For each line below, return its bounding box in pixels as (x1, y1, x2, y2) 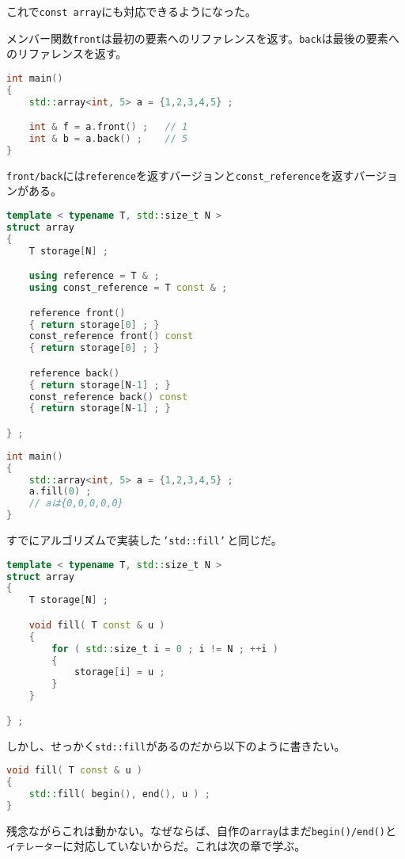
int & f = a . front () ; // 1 (28, 121, 188, 133)
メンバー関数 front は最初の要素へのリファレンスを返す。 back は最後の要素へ (6, 29, 399, 46)
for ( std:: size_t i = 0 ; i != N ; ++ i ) (51, 643, 278, 655)
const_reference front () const (28, 330, 194, 342)
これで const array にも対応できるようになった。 (6, 3, 257, 19)
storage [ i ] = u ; (74, 666, 165, 678)
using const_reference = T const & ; (28, 282, 228, 294)
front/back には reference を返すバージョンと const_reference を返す (6, 166, 354, 183)
